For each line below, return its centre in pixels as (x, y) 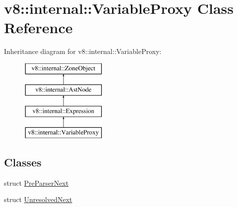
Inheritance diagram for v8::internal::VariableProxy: (83, 51)
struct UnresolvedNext (38, 199)
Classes (23, 162)
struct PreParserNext (36, 182)
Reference (38, 27)
